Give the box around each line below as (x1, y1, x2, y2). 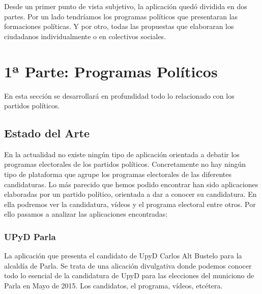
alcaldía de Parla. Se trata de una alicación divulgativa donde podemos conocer (4, 260, 252, 271)
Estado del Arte (4, 125, 90, 141)
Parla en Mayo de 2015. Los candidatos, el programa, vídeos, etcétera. (4, 280, 223, 291)
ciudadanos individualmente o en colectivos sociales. (4, 31, 166, 41)
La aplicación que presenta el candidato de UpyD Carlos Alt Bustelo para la (4, 250, 242, 261)
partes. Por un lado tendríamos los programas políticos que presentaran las (4, 11, 238, 21)
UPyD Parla (4, 230, 56, 243)
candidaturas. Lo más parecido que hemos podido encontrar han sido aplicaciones (4, 179, 258, 189)
